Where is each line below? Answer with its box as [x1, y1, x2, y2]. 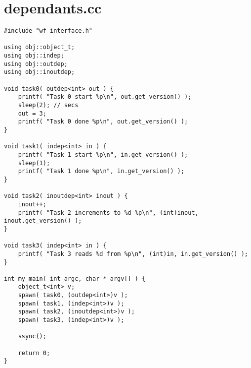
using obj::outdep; [4, 60, 68, 67]
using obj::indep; [4, 52, 64, 60]
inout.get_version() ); [4, 217, 82, 225]
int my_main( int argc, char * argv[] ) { [4, 275, 146, 282]
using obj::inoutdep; [4, 68, 75, 76]
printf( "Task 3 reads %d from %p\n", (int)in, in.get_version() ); [18, 250, 248, 257]
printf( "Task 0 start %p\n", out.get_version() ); [18, 93, 192, 101]
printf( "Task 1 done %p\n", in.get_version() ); [18, 168, 185, 175]
